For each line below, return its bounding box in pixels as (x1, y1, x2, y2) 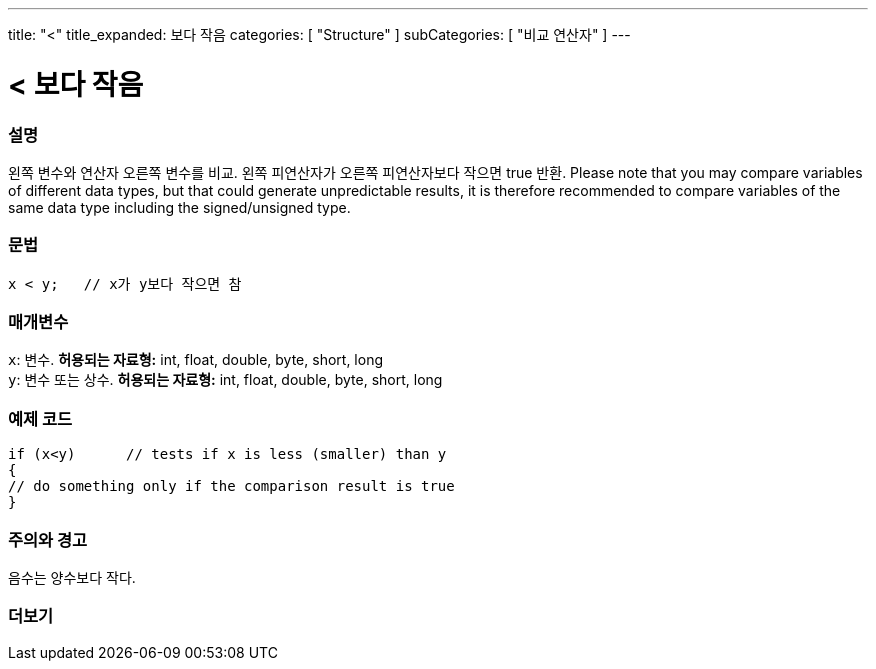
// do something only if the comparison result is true (8, 478, 455, 495)
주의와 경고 (8, 529, 88, 550)
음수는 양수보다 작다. (8, 568, 136, 586)
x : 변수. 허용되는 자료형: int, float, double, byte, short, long (8, 351, 383, 369)
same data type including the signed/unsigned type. (8, 198, 351, 216)
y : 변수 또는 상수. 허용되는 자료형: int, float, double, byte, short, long (8, 371, 443, 389)
